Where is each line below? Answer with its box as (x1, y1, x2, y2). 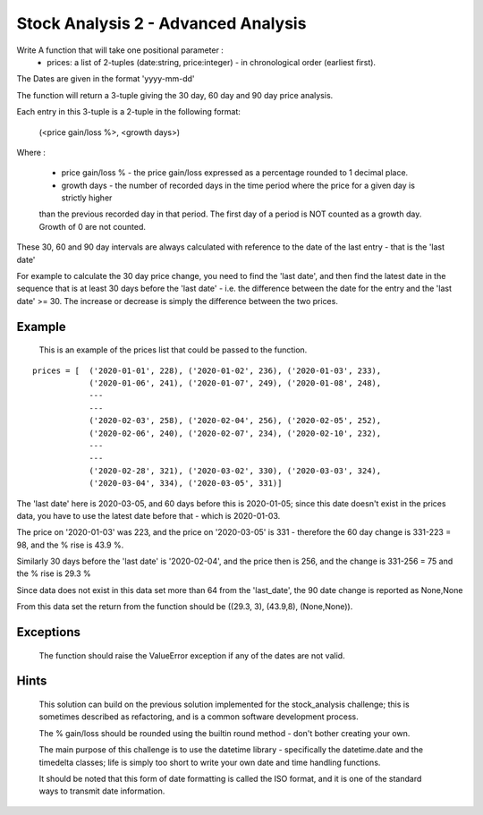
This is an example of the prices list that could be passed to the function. (38, 344, 308, 355)
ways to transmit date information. (38, 785, 165, 796)
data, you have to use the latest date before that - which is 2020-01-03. (16, 510, 281, 521)
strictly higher (61, 192, 113, 203)
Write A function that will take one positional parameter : (16, 45, 224, 55)
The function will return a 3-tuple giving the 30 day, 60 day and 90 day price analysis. (16, 89, 334, 100)
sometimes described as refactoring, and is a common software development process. (38, 711, 359, 722)
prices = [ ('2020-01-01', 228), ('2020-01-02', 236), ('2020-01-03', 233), (32, 365, 382, 376)
